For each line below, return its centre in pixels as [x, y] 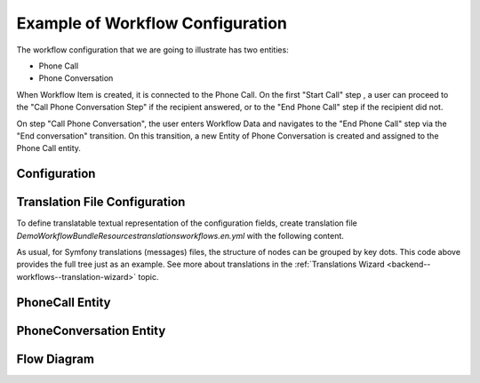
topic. [148, 276]
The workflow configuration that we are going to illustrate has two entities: [152, 50]
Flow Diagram [56, 359]
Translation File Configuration [101, 202]
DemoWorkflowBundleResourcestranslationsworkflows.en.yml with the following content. [180, 235]
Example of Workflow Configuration [152, 23]
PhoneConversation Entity [91, 330]
